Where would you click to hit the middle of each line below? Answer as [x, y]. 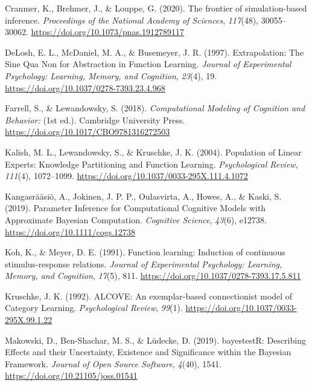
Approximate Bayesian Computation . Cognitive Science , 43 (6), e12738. [136, 219]
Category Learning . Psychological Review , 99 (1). [94, 308]
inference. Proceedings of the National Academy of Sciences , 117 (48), [132, 20]
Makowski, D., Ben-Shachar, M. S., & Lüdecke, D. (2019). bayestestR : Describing [155, 340]
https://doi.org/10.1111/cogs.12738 [70, 231]
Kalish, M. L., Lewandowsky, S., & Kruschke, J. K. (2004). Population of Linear [153, 152]
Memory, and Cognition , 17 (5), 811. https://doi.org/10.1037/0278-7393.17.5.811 [153, 276]
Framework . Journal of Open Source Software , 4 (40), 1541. [113, 363]
